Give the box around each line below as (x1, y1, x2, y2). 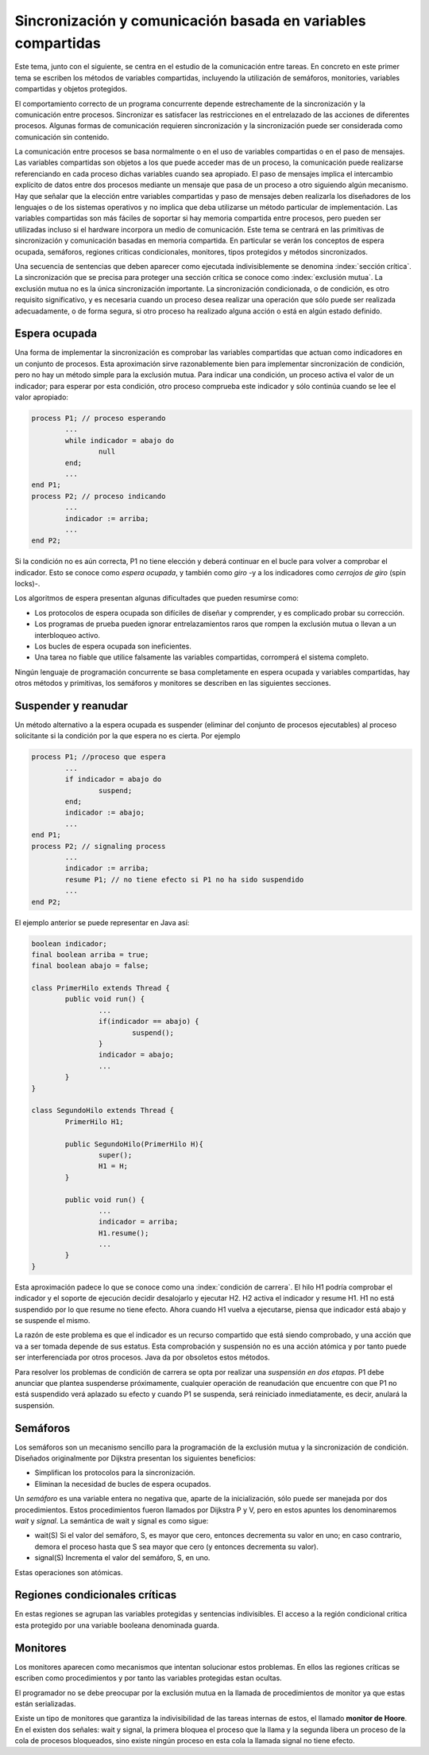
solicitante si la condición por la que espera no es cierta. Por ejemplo (14, 731, 241, 741)
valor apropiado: (14, 392, 69, 402)
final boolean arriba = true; (31, 950, 149, 959)
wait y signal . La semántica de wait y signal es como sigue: (14, 1516, 209, 1525)
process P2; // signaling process (31, 842, 166, 850)
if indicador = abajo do (64, 775, 162, 784)
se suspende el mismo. (14, 1316, 91, 1325)
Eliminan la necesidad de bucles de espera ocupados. (34, 1479, 211, 1488)
